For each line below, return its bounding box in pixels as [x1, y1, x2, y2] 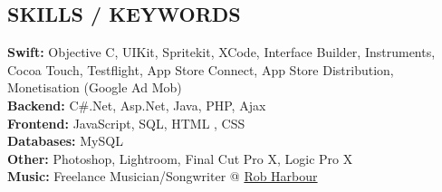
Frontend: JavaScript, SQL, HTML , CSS [7, 113, 245, 132]
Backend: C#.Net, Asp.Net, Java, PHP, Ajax [7, 95, 266, 114]
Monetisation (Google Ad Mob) [7, 78, 182, 97]
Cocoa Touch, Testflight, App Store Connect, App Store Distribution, [7, 60, 394, 79]
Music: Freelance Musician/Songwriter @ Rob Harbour [7, 167, 318, 186]
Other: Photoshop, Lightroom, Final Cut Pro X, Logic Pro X [7, 149, 353, 168]
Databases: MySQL [7, 131, 123, 150]
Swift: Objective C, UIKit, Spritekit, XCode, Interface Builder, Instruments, [7, 43, 436, 62]
